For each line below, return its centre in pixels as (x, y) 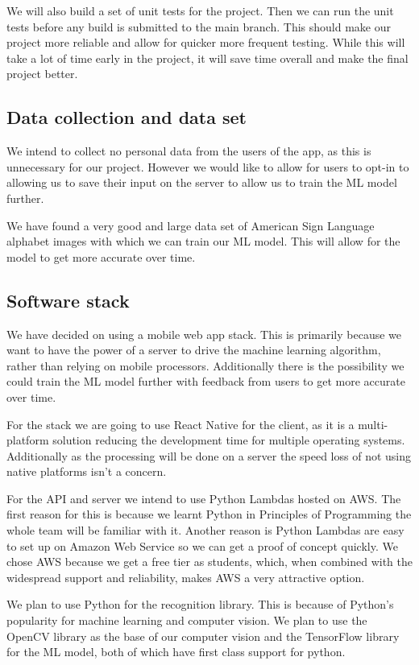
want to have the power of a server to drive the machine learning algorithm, (194, 350)
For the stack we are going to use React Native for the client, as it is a (180, 424)
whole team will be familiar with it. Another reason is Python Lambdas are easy (205, 530)
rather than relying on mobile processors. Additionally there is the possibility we (205, 365)
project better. (42, 74)
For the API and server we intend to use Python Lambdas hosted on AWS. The (204, 498)
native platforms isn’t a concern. (87, 471)
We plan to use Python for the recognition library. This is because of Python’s (200, 604)
